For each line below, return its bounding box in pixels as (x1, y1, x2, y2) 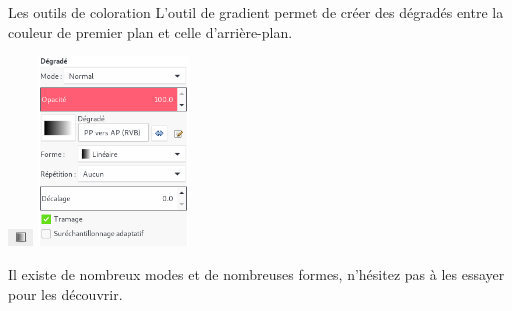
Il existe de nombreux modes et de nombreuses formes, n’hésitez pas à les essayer (8, 264, 505, 285)
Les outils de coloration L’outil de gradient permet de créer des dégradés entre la (8, 2, 504, 22)
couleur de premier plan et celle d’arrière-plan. (8, 21, 293, 42)
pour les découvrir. (8, 283, 123, 304)
